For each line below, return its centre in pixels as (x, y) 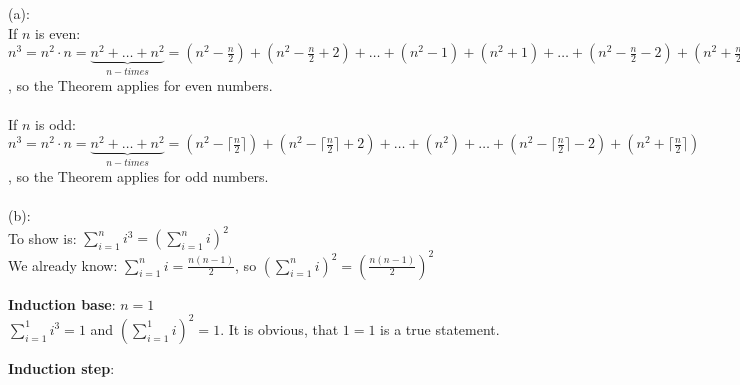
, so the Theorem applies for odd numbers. (138, 175)
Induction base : (62, 303)
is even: (58, 32)
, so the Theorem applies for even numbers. (140, 84)
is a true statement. (440, 328)
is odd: (55, 123)
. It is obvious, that (279, 328)
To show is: (42, 237)
